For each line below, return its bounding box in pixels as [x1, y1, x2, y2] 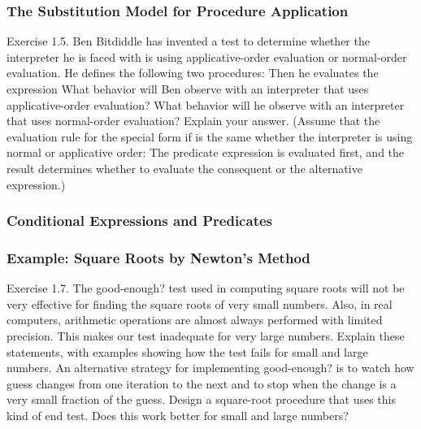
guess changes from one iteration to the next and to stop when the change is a [7, 375, 397, 392]
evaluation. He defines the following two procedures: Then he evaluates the [7, 64, 379, 81]
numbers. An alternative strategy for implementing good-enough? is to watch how [7, 359, 414, 376]
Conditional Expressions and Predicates [7, 210, 272, 231]
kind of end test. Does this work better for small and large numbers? [7, 406, 349, 423]
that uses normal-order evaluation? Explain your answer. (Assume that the [7, 112, 380, 129]
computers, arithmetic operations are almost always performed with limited [7, 311, 383, 328]
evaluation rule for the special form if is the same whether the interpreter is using [7, 128, 413, 145]
